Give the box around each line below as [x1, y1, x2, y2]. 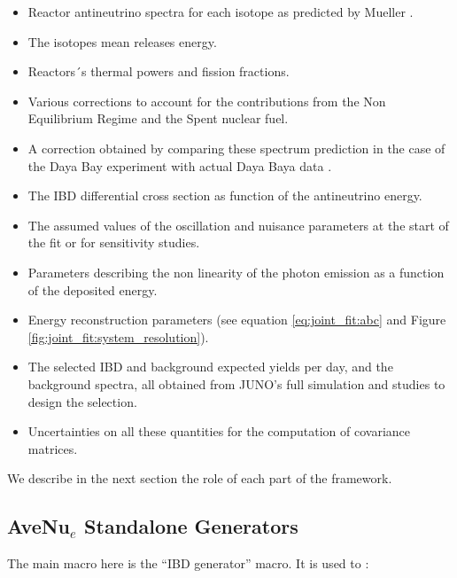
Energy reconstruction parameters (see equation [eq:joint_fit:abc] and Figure [27, 310, 446, 329]
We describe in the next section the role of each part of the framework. [7, 469, 392, 488]
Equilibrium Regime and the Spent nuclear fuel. [27, 109, 289, 128]
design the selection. [27, 392, 137, 410]
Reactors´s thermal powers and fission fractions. [27, 62, 290, 81]
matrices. [27, 439, 78, 457]
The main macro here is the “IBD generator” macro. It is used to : [7, 554, 369, 573]
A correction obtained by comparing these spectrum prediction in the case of [27, 138, 445, 157]
